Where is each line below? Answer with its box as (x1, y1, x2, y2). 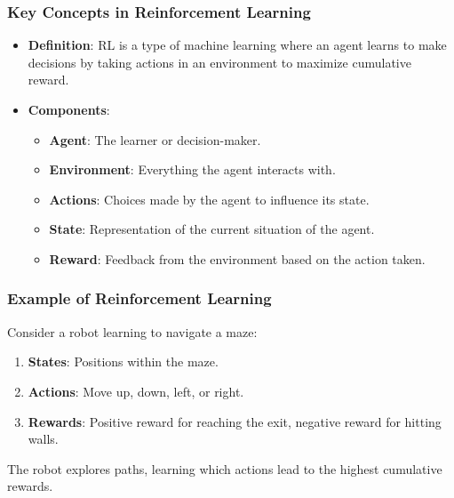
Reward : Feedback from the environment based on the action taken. (49, 249, 426, 268)
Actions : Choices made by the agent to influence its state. (49, 189, 370, 208)
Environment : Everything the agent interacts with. (49, 160, 336, 179)
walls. (28, 430, 59, 448)
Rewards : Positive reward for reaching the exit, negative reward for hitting (28, 412, 442, 430)
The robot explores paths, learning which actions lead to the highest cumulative (7, 459, 442, 478)
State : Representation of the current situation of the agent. (49, 220, 375, 238)
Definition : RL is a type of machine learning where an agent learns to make (28, 36, 447, 54)
